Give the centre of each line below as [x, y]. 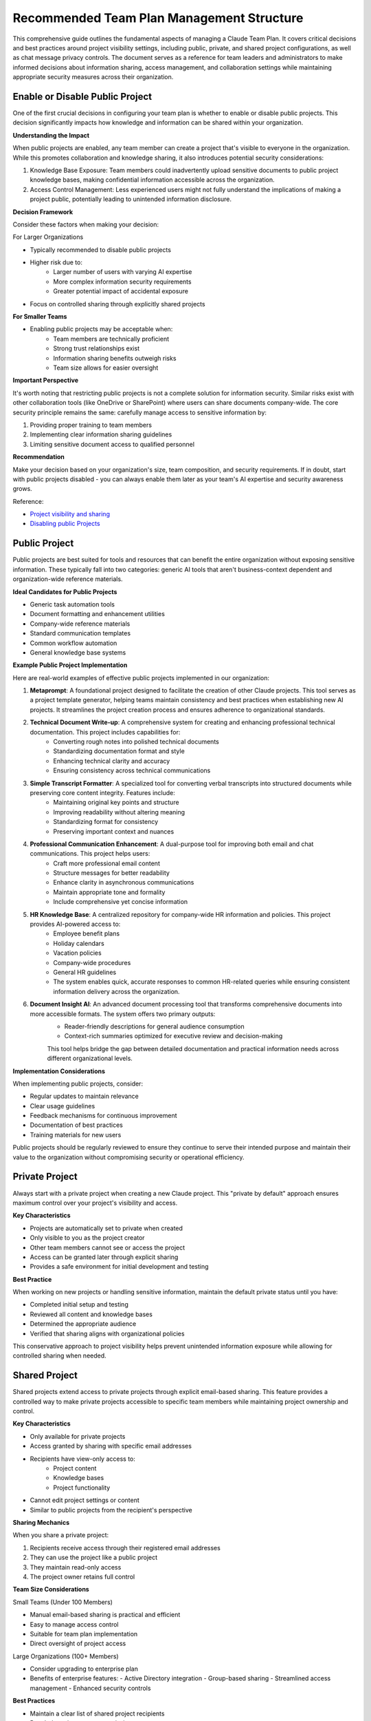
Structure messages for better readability [111, 873]
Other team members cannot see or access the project [108, 1247]
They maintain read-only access [76, 1567]
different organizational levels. [90, 1058]
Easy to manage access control [74, 1624]
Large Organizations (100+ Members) [66, 1656]
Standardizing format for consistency [106, 822]
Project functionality [82, 1488]
